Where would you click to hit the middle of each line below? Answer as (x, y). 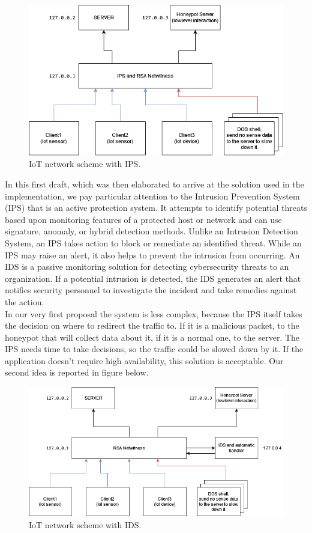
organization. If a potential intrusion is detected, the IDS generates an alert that (153, 278)
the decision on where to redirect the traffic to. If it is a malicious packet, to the (152, 325)
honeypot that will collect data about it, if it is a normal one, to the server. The (152, 337)
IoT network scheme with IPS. (85, 164)
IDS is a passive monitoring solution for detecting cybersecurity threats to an (147, 266)
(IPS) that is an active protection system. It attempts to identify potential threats (156, 208)
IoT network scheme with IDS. (85, 524)
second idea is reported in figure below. (77, 372)
